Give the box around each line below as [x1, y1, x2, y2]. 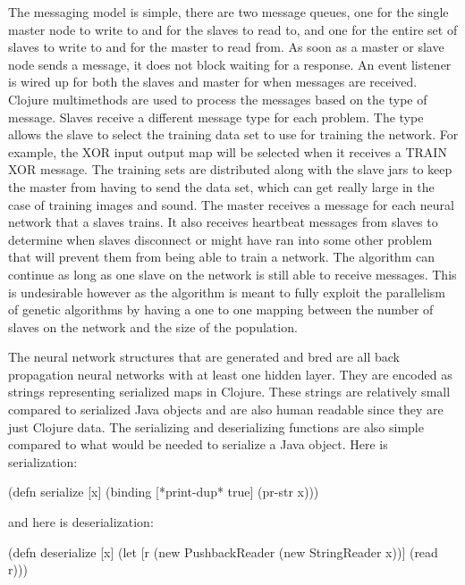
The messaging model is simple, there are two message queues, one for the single [8, 3, 449, 21]
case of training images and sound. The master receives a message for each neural [8, 195, 454, 213]
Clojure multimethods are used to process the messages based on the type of [8, 89, 427, 108]
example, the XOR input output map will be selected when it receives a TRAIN [8, 142, 447, 161]
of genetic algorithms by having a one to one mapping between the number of [8, 300, 434, 319]
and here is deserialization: [8, 513, 154, 531]
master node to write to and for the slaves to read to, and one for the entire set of [8, 20, 458, 38]
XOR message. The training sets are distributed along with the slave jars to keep [8, 160, 452, 179]
